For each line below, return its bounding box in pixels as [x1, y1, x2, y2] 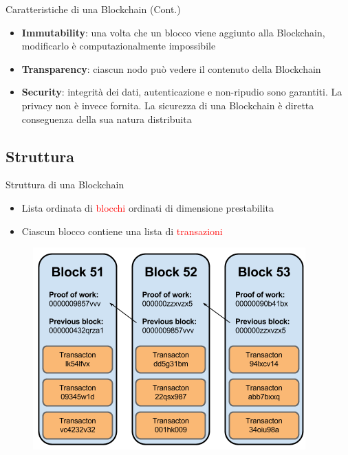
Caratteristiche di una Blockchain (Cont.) [6, 2, 181, 16]
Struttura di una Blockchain [6, 177, 124, 192]
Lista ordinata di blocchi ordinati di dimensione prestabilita [21, 200, 274, 214]
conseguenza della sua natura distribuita [21, 111, 192, 126]
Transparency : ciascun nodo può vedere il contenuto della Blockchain [21, 61, 321, 76]
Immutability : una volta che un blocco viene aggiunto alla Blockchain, [21, 25, 325, 39]
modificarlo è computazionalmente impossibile [21, 38, 216, 53]
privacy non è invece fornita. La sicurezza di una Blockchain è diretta [21, 98, 314, 112]
